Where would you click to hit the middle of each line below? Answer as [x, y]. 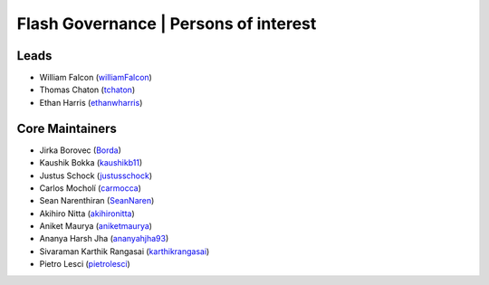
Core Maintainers [67, 128]
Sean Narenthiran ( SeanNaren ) [97, 201]
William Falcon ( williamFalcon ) [96, 78]
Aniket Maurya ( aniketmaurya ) [96, 226]
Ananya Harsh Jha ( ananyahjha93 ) [104, 239]
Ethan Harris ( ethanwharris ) [91, 102]
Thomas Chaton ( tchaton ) [87, 90]
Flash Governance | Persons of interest [167, 24]
